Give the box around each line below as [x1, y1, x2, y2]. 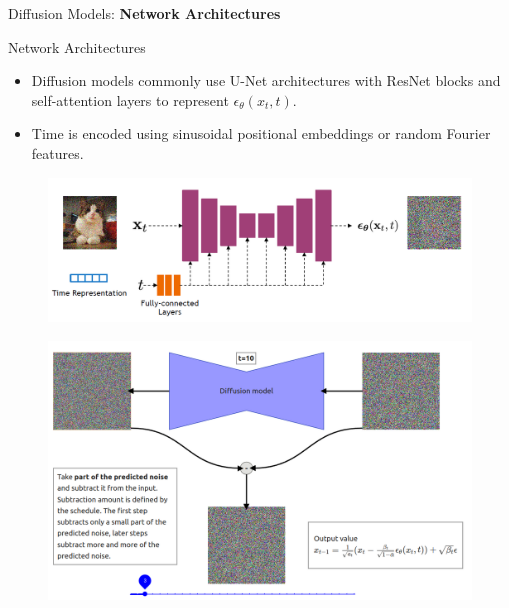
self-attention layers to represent [31, 89, 229, 110]
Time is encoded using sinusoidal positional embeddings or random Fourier [31, 123, 491, 144]
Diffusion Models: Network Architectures [8, 3, 281, 23]
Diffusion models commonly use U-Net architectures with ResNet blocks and [31, 70, 501, 91]
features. [31, 142, 84, 163]
